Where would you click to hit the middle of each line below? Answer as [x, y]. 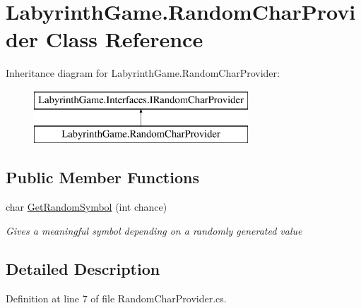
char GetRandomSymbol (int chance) [87, 207]
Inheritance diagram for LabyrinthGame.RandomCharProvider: [143, 73]
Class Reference [124, 39]
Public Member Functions [102, 177]
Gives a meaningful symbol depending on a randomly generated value [154, 230]
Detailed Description [83, 268]
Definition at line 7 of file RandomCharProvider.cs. [116, 298]
